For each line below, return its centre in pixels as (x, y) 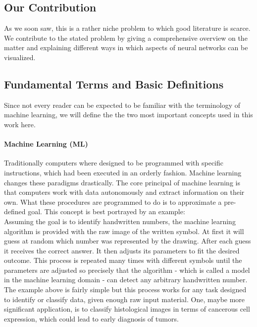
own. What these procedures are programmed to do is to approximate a (113, 202)
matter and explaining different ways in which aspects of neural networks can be (126, 47)
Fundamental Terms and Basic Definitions (114, 84)
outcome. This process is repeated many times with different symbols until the (123, 260)
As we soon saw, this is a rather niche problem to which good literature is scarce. (127, 28)
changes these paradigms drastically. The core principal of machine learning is (122, 182)
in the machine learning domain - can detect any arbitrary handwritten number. (126, 280)
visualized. (20, 57)
